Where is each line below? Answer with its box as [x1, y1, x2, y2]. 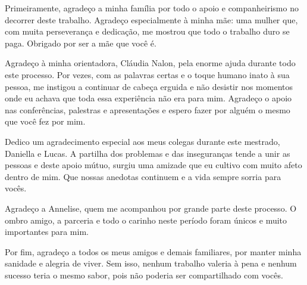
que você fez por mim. [5, 115, 86, 128]
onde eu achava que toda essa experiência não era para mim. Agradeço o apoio [5, 92, 292, 104]
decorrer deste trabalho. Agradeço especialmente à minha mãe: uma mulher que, [5, 13, 298, 26]
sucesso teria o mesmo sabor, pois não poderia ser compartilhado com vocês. [5, 268, 283, 281]
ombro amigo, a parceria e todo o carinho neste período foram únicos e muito [5, 213, 287, 226]
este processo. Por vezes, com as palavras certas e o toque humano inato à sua [5, 68, 290, 80]
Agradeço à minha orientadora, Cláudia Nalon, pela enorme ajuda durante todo [5, 57, 296, 69]
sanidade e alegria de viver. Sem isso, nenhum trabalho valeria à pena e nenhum [5, 257, 297, 269]
